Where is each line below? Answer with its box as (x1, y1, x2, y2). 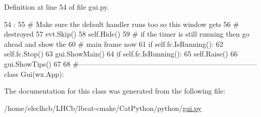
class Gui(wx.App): (4, 68, 64, 79)
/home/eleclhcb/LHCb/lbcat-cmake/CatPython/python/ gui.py (4, 102, 202, 113)
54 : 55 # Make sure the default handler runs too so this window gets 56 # (4, 18, 239, 29)
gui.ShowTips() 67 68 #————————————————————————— (4, 58, 257, 69)
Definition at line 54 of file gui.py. (4, 2, 109, 12)
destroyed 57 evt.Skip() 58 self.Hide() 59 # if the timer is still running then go (4, 28, 249, 39)
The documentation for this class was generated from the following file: (4, 85, 225, 96)
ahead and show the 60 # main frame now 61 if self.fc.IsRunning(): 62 (4, 38, 223, 49)
